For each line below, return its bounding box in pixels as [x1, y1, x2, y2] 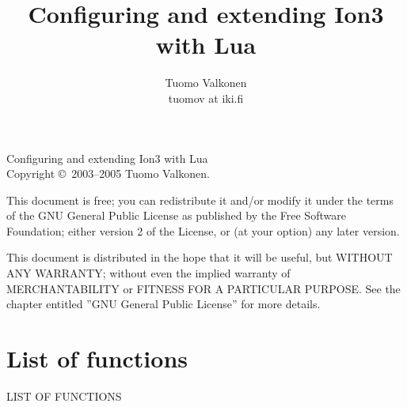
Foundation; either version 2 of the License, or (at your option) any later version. [6, 222, 400, 239]
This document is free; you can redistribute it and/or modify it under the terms [6, 191, 394, 208]
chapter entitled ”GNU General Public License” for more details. [6, 296, 321, 312]
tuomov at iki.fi [168, 89, 244, 106]
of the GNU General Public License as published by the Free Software [6, 207, 346, 224]
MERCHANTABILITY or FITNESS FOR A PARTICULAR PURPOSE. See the [6, 280, 401, 296]
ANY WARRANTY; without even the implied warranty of [6, 265, 291, 281]
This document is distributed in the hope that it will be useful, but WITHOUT [6, 249, 393, 266]
